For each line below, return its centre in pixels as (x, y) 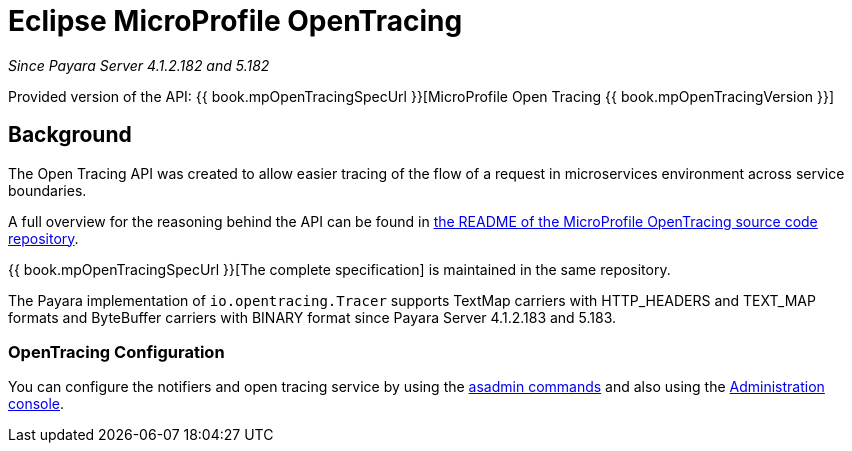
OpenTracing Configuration (116, 351)
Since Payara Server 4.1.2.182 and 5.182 (139, 65)
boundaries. (47, 190)
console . (36, 404)
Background (70, 135)
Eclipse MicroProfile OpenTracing (235, 21)
